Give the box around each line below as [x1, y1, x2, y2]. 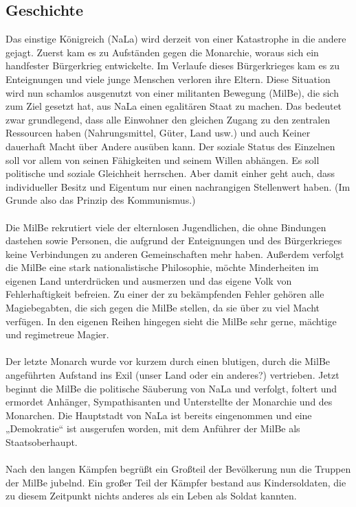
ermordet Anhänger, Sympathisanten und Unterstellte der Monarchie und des [5, 394, 333, 409]
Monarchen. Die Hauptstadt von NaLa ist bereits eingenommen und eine [5, 408, 312, 422]
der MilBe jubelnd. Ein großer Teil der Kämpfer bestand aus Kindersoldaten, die [5, 475, 346, 489]
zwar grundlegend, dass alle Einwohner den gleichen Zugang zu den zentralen [5, 112, 331, 126]
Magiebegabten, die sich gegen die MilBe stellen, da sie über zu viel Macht [5, 300, 320, 315]
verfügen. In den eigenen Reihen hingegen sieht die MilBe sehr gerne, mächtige [5, 314, 337, 328]
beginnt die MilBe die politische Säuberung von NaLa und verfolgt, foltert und [5, 381, 337, 395]
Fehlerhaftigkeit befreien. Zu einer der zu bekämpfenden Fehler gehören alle [5, 287, 324, 301]
